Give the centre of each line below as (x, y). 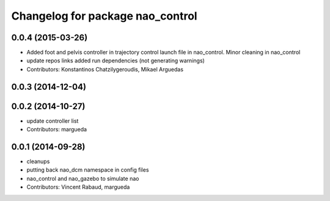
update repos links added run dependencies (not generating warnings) (116, 60)
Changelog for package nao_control (105, 16)
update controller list (53, 121)
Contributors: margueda (57, 130)
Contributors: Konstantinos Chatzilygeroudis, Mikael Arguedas (105, 69)
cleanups (38, 161)
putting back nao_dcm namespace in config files (88, 170)
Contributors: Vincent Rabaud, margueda (78, 187)
